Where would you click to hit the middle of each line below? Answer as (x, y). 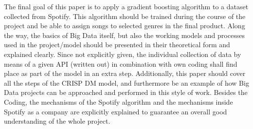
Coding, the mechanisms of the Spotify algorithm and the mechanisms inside (118, 101)
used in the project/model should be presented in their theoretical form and (117, 45)
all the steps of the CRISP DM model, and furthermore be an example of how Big (126, 83)
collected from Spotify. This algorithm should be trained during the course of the (125, 16)
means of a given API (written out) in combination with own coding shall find (121, 64)
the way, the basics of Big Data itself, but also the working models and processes (124, 35)
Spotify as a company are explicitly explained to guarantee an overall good (116, 111)
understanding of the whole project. (57, 121)
